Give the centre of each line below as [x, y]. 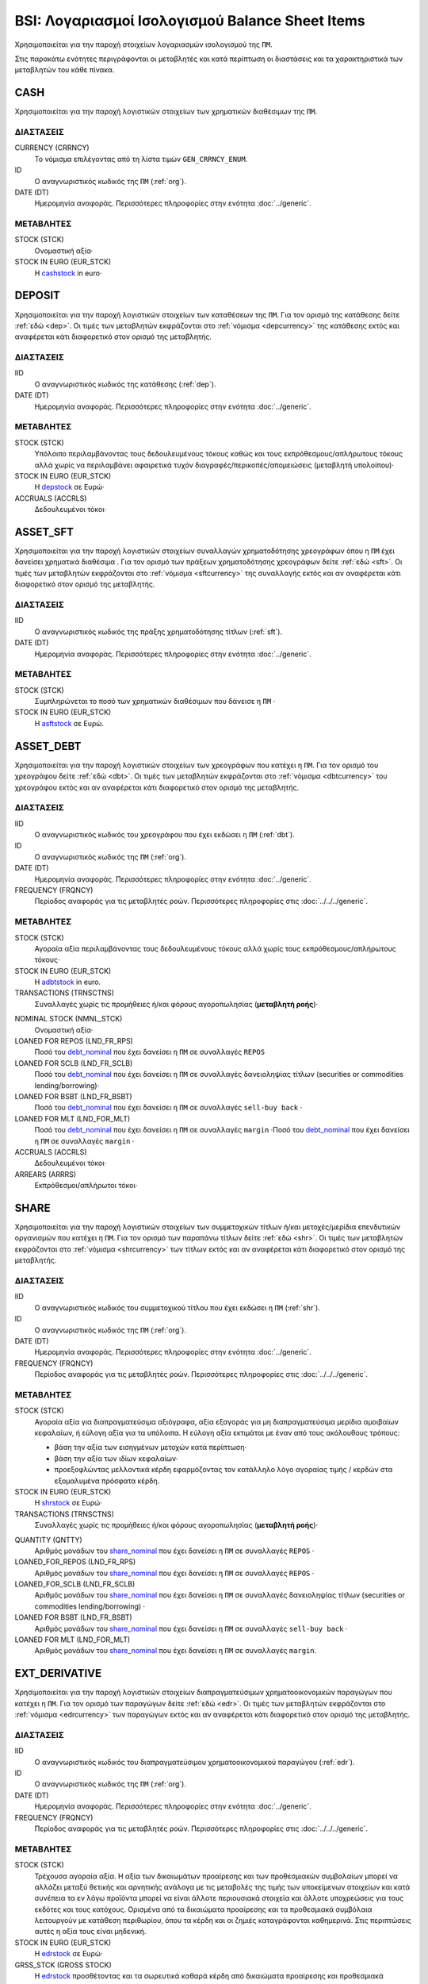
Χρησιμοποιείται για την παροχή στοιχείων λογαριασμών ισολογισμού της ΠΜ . [143, 44]
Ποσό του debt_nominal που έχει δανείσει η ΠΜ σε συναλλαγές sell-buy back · [168, 1108]
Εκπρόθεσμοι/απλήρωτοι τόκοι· [86, 1186]
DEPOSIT [38, 296]
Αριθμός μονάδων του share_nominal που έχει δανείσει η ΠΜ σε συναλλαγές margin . [176, 1651]
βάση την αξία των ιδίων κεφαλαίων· [116, 1458]
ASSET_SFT [44, 532]
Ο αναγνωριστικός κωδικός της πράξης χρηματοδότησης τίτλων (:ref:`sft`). [159, 632]
